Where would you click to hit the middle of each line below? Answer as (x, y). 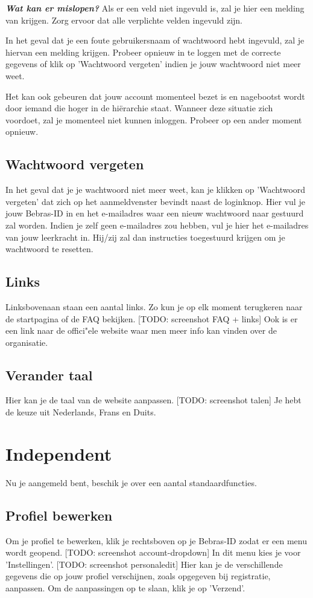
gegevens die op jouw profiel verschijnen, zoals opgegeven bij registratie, (138, 576)
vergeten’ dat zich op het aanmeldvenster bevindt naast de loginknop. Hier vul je (155, 201)
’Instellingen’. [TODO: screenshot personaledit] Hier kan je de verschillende (144, 564)
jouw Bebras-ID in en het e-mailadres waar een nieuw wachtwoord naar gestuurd (155, 213)
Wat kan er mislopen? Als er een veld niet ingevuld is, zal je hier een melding (155, 8)
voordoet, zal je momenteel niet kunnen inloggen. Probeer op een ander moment (154, 119)
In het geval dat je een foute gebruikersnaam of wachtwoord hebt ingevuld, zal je (155, 40)
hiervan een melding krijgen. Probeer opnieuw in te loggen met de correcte (143, 52)
